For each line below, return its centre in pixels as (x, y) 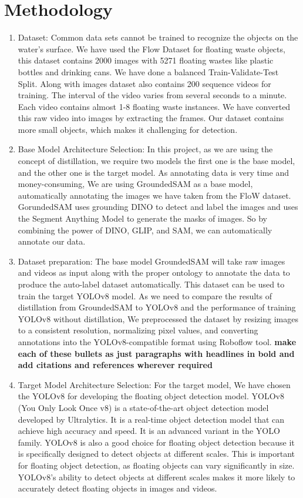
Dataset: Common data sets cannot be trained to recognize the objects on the (158, 37)
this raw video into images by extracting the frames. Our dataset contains (151, 118)
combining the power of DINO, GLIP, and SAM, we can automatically (145, 230)
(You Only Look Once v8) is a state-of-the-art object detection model (143, 407)
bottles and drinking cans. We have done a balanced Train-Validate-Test (148, 71)
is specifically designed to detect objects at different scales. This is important (156, 454)
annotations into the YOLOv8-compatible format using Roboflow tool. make (157, 341)
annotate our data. (52, 241)
